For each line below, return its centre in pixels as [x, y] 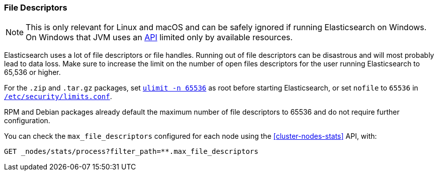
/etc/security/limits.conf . [58, 97]
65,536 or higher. [32, 72]
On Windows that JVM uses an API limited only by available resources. [159, 37]
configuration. [27, 121]
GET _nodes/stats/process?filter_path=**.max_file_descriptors [131, 152]
